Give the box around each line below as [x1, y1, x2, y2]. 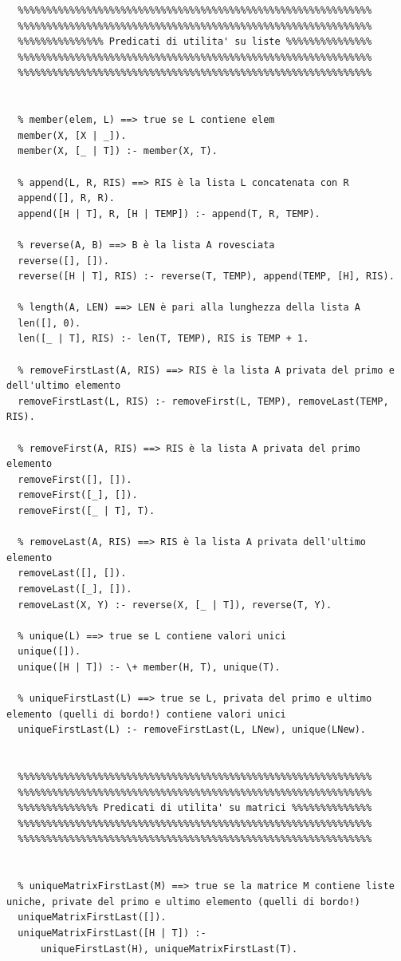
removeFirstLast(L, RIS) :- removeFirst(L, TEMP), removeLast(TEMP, [18, 395, 389, 407]
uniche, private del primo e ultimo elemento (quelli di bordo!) [6, 896, 360, 908]
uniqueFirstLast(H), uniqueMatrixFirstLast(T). [40, 943, 298, 955]
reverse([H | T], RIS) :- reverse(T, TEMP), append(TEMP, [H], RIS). [18, 271, 395, 283]
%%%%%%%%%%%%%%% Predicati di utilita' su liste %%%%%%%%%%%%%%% [18, 36, 372, 48]
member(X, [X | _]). [18, 129, 127, 141]
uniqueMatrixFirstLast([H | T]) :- [18, 927, 206, 939]
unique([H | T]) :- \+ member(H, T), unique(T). [18, 661, 281, 673]
